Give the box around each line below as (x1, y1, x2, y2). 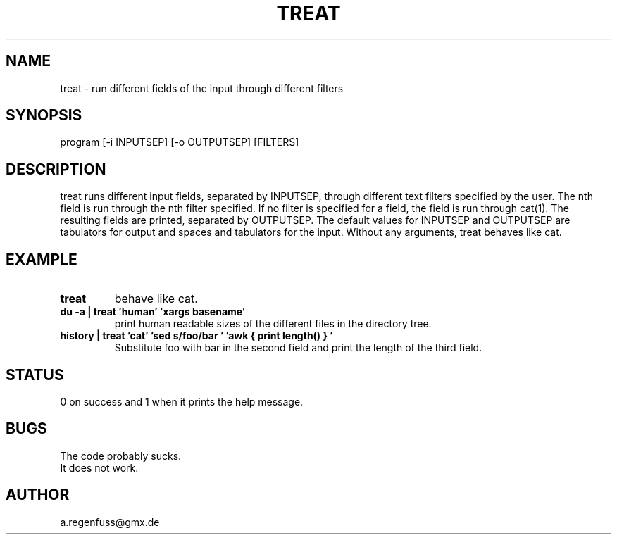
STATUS (6, 365, 64, 384)
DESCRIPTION (6, 160, 106, 178)
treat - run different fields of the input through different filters (60, 82, 344, 94)
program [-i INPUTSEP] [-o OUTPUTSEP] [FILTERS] (60, 136, 299, 149)
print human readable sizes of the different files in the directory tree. (114, 318, 432, 330)
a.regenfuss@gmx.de (60, 515, 160, 528)
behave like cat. (114, 291, 198, 306)
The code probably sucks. (60, 449, 182, 462)
